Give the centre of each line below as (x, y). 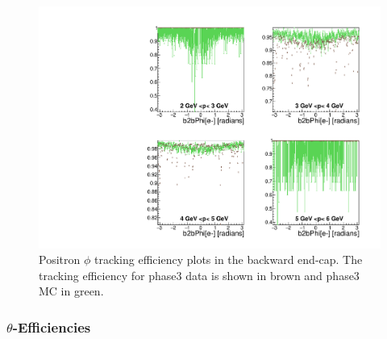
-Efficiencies (52, 326)
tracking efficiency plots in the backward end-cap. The (228, 259)
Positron (60, 259)
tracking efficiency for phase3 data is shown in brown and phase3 (199, 275)
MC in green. (71, 291)
